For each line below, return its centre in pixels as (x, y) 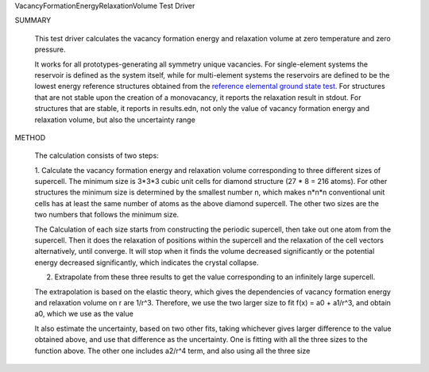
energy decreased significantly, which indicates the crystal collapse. (147, 263)
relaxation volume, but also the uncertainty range (115, 120)
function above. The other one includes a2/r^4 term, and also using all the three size (172, 351)
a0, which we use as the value (84, 314)
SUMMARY (33, 21)
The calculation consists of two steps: (97, 155)
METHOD (30, 137)
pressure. (50, 50)
